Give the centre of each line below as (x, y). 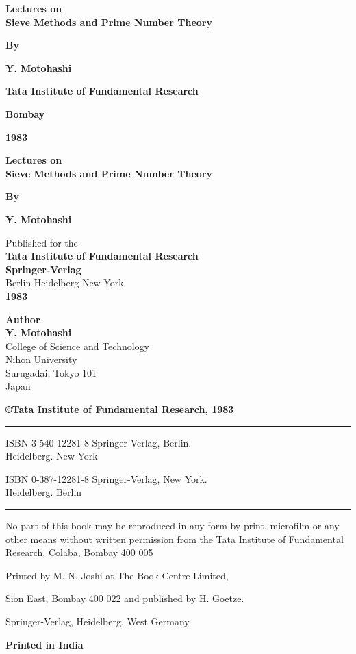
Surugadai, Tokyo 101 (51, 372)
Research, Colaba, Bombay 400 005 (79, 552)
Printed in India (44, 644)
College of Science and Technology (77, 345)
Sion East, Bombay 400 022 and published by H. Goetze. (125, 598)
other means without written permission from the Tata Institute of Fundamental (175, 539)
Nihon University (41, 359)
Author (23, 319)
